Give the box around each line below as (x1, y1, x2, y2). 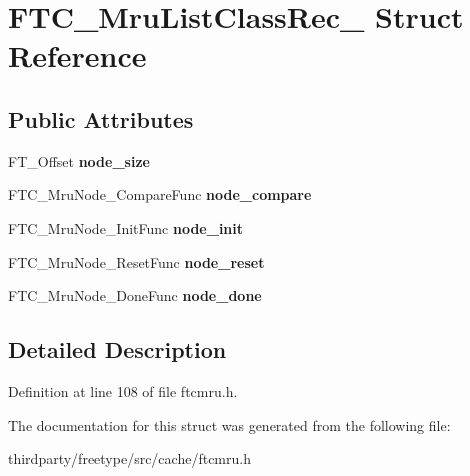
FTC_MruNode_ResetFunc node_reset (8, 251, 265, 272)
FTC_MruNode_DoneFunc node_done (8, 285, 262, 306)
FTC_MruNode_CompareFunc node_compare (8, 184, 312, 205)
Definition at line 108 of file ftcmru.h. (8, 380, 238, 401)
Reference (8, 35, 147, 76)
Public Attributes (8, 103, 194, 134)
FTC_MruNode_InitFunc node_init (8, 217, 244, 238)
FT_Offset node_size (8, 150, 150, 171)
